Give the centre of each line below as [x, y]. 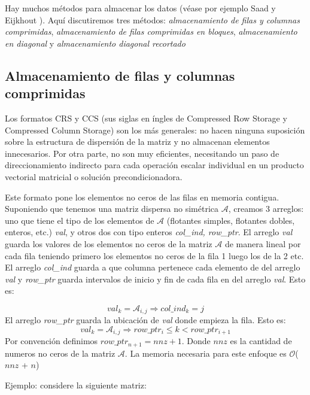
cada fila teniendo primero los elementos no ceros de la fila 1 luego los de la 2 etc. [154, 255]
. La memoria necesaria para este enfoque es [206, 353]
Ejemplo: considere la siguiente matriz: [76, 385]
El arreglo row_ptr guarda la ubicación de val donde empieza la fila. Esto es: [145, 320]
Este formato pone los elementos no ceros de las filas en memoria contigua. [142, 197]
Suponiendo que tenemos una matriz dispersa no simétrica [112, 209]
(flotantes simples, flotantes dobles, [231, 220]
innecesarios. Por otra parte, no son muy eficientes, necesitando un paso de [142, 153]
